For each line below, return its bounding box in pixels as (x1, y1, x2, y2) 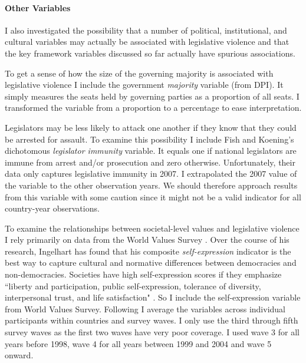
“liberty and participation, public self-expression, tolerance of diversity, (5, 279, 261, 292)
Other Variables (5, 1, 71, 14)
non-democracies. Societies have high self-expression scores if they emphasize (5, 268, 282, 280)
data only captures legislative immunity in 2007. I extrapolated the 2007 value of (5, 167, 297, 180)
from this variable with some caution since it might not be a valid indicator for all (5, 190, 301, 203)
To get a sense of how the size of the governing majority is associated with (5, 67, 274, 79)
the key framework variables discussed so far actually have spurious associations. (5, 47, 295, 59)
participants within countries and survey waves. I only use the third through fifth (5, 314, 298, 326)
